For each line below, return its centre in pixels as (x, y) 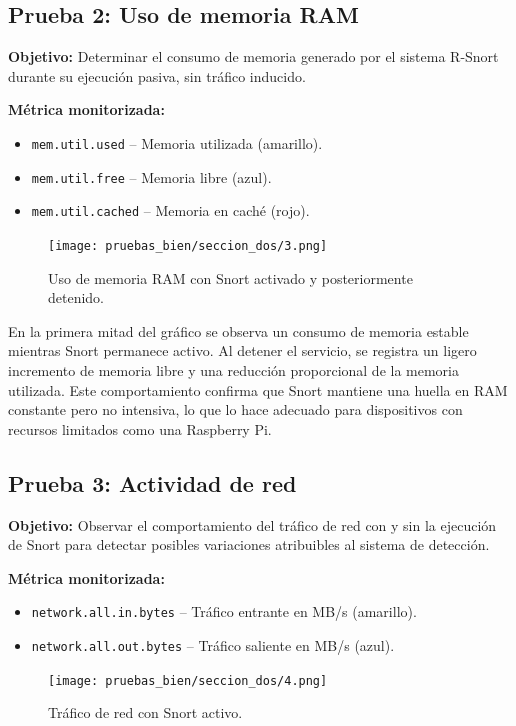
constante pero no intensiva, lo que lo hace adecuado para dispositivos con (235, 409)
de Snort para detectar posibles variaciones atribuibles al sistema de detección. (249, 544)
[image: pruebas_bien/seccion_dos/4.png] (188, 680)
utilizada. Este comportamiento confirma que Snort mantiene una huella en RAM (258, 389)
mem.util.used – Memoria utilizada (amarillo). (177, 142)
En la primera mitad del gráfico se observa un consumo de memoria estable (238, 330)
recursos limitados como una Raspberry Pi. (140, 428)
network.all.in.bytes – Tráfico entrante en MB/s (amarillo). (224, 611)
